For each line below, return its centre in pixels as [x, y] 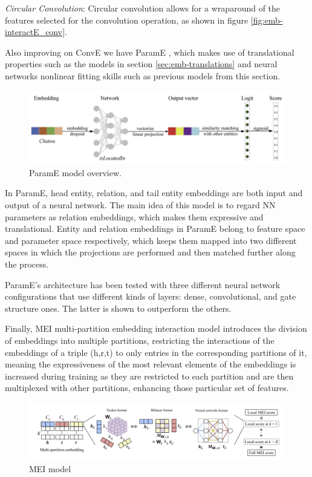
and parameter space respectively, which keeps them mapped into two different [151, 240]
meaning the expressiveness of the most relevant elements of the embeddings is [151, 364]
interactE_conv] [35, 32]
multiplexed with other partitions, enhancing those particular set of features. [147, 388]
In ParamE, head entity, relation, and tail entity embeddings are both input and [154, 193]
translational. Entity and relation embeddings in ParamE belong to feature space [155, 229]
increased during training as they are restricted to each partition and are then [149, 376]
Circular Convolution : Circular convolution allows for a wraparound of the [143, 8]
